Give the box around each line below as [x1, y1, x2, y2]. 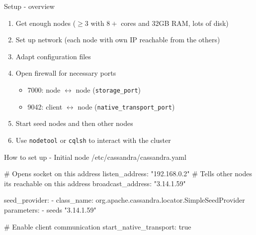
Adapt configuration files [15, 51, 91, 61]
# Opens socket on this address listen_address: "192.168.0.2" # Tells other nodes [4, 168, 252, 179]
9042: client [27, 101, 63, 112]
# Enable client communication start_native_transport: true [4, 221, 191, 232]
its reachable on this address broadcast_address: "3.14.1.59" [4, 178, 186, 188]
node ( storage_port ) [76, 84, 141, 95]
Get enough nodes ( [15, 17, 76, 28]
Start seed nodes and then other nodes [15, 118, 133, 128]
